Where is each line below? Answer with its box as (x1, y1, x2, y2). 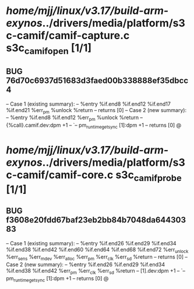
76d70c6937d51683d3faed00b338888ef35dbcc (6, 76, 189, 86)
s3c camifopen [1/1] (6, 41, 92, 57)
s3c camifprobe (115, 168, 182, 183)
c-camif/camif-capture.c (6, 29, 130, 42)
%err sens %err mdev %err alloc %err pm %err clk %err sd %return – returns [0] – (6, 253, 188, 262)
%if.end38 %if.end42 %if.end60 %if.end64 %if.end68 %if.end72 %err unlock (6, 246, 189, 255)
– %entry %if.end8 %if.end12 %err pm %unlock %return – (6, 114, 143, 123)
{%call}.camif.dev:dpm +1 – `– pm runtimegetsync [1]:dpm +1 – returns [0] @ (6, 121, 182, 130)
